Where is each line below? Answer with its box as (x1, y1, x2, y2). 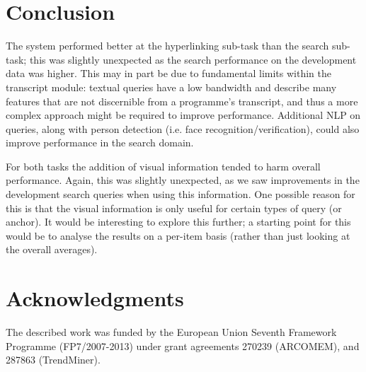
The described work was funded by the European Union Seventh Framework (6, 325, 337, 339)
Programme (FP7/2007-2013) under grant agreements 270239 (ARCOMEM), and (6, 338, 360, 353)
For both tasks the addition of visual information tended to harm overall (6, 158, 321, 173)
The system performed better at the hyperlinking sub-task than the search (6, 38, 329, 53)
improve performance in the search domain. (6, 135, 194, 150)
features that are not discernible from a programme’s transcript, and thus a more (6, 93, 358, 108)
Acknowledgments (6, 284, 184, 313)
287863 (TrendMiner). (6, 352, 101, 367)
